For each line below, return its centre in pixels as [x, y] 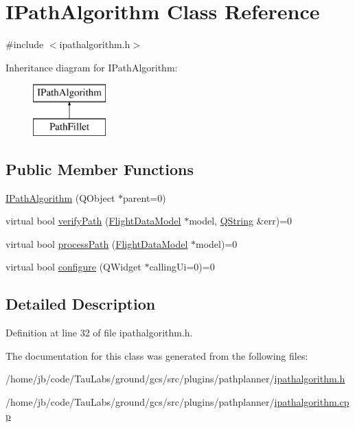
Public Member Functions [100, 169]
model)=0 [217, 243]
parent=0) [145, 197]
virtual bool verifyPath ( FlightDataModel [93, 221]
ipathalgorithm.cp [312, 402]
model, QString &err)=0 [241, 221]
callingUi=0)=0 [182, 267]
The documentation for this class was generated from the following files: [157, 355]
